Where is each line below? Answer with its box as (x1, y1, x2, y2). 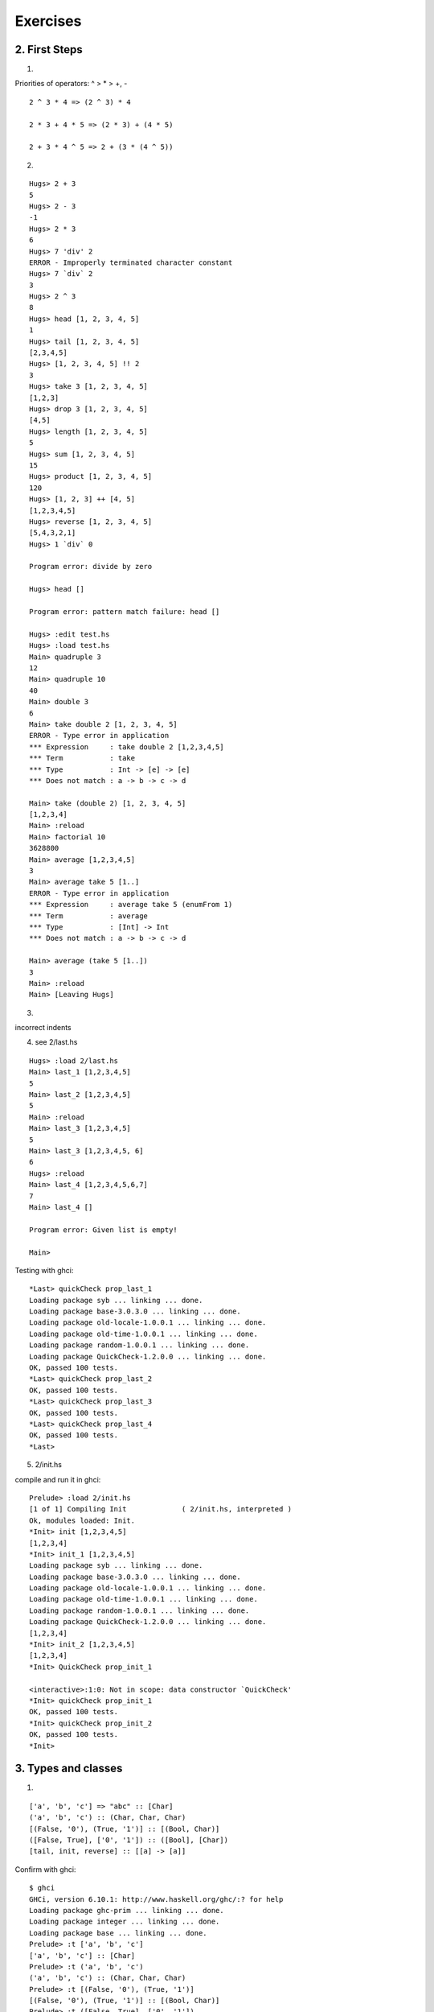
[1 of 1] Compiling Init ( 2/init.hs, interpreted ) (29, 1505, 293, 1514)
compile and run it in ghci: (14, 1474, 101, 1484)
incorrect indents (14, 1023, 72, 1033)
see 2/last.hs (35, 1037, 78, 1047)
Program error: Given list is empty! (29, 1225, 178, 1235)
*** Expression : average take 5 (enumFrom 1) (29, 900, 233, 909)
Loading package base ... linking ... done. (29, 1928, 208, 1937)
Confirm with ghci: (14, 1864, 76, 1874)
